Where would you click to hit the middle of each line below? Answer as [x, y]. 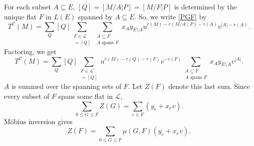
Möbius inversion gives [38, 121]
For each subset [28, 6]
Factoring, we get [30, 51]
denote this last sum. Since [209, 86]
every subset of [27, 96]
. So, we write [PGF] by [170, 16]
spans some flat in [86, 96]
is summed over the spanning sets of [66, 86]
